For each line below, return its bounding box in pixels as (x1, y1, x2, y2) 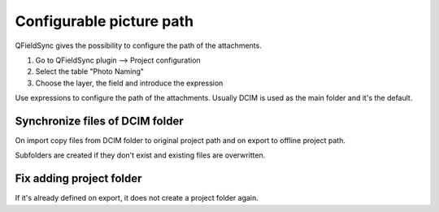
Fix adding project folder (15, 171, 142, 186)
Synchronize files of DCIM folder (15, 114, 184, 128)
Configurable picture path (15, 12, 194, 30)
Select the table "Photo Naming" (35, 67, 145, 76)
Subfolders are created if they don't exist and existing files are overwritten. (15, 150, 266, 160)
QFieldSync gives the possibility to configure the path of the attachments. (15, 41, 262, 50)
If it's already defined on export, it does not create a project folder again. (15, 193, 259, 203)
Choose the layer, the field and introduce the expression (35, 78, 224, 88)
